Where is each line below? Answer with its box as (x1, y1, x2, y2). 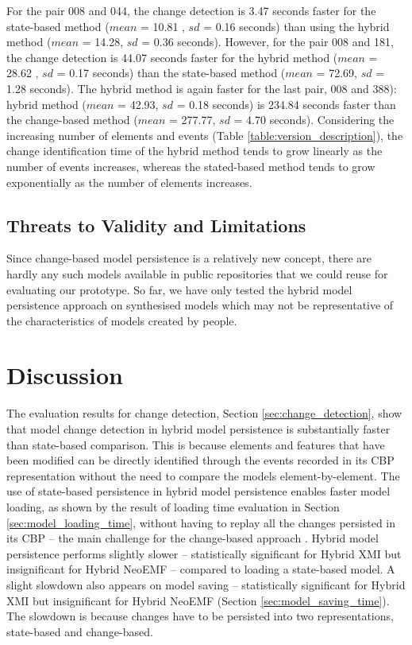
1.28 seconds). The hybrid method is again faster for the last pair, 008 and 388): (6, 80, 397, 96)
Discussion (6, 359, 123, 391)
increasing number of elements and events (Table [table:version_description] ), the (6, 126, 403, 143)
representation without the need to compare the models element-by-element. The (6, 467, 400, 484)
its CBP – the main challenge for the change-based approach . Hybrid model (6, 530, 379, 546)
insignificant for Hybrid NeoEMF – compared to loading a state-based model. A (6, 561, 395, 577)
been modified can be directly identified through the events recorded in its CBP (6, 452, 395, 468)
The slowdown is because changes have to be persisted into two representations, (6, 608, 394, 624)
